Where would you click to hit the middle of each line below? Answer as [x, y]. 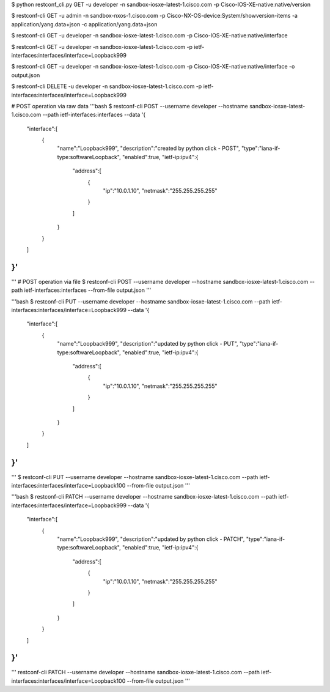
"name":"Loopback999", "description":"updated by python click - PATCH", [151, 539]
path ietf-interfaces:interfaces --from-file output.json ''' [81, 290]
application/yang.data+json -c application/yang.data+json [84, 24]
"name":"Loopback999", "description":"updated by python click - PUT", [148, 344]
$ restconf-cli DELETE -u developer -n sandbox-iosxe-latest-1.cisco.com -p [107, 86]
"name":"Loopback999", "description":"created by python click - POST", [149, 148]
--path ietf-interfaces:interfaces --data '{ [94, 115]
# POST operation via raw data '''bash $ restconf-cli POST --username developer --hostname [130, 106]
